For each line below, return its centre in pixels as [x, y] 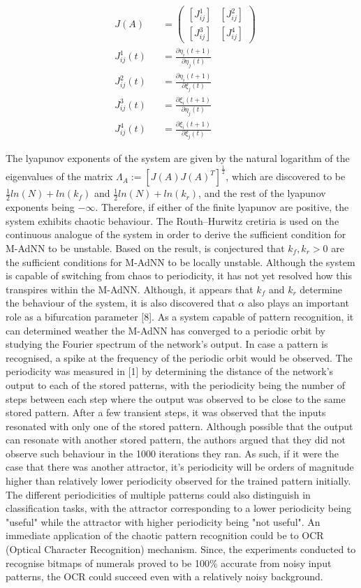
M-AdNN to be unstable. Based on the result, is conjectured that [145, 248]
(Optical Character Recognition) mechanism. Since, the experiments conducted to [181, 549]
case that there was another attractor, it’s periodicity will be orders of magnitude [180, 467]
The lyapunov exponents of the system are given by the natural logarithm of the [178, 158]
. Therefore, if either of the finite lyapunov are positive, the [222, 207]
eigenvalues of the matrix [59, 176]
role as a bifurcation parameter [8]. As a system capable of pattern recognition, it [180, 316]
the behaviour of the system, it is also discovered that [120, 303]
